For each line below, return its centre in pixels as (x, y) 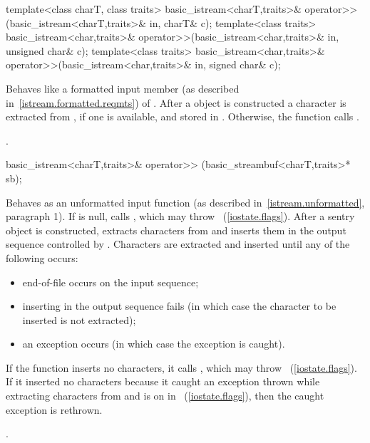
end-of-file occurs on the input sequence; (111, 282)
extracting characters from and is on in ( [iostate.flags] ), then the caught (165, 396)
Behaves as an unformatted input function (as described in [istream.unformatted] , (185, 202)
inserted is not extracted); (79, 319)
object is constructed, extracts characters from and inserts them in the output (176, 230)
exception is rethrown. (54, 409)
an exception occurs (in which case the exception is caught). (154, 344)
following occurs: (42, 257)
